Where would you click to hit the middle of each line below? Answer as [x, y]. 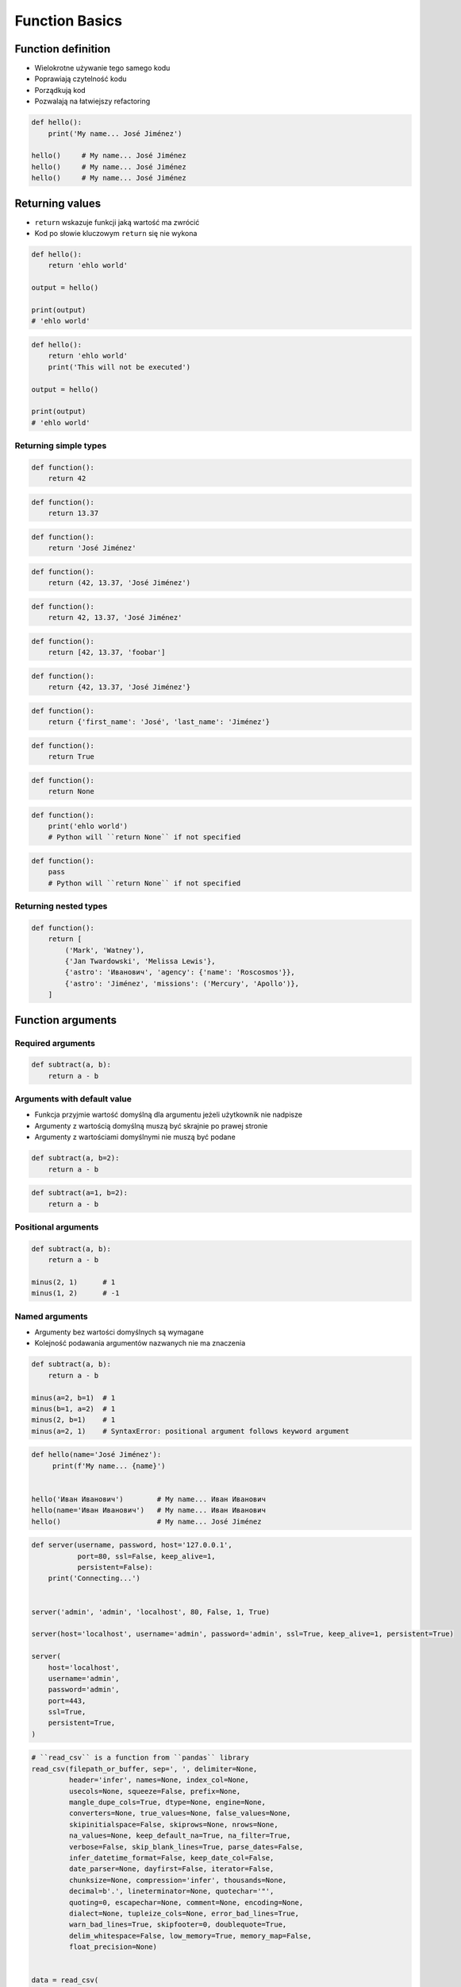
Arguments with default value [73, 1099]
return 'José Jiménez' [92, 548]
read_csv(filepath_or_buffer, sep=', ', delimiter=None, [144, 1769]
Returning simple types [61, 446]
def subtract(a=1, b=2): [80, 1193]
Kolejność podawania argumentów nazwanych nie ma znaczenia [140, 1343]
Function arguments [66, 1020]
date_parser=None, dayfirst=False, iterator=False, [171, 1869]
